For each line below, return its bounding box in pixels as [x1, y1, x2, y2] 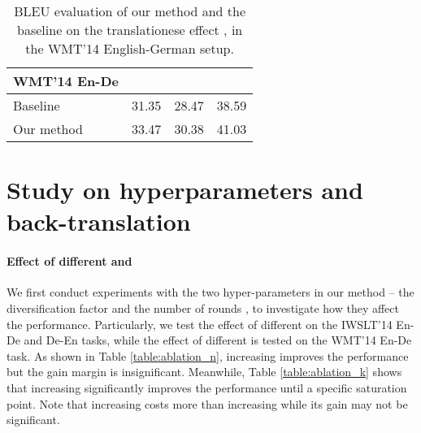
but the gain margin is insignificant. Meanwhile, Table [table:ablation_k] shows [7, 363, 402, 380]
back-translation [7, 205, 191, 238]
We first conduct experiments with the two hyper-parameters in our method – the [7, 284, 414, 301]
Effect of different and [7, 253, 132, 270]
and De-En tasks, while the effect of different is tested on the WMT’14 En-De [24, 331, 412, 349]
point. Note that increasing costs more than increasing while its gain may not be [7, 395, 408, 412]
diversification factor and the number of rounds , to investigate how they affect [7, 299, 399, 316]
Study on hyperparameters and [7, 173, 363, 206]
